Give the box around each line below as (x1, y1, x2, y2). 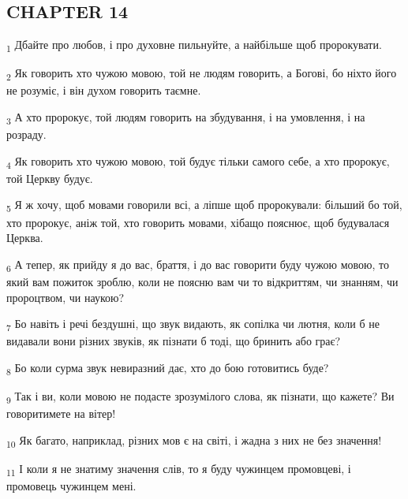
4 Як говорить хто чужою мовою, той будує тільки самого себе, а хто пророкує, (6, 152, 390, 171)
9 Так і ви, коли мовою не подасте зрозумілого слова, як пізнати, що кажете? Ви (6, 387, 395, 406)
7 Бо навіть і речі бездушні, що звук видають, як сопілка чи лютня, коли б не (6, 315, 380, 333)
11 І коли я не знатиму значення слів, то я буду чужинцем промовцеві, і (6, 460, 351, 479)
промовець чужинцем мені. (6, 477, 137, 493)
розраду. (6, 126, 47, 143)
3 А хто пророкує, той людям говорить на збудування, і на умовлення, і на (6, 109, 365, 127)
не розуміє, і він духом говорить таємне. (6, 82, 201, 99)
